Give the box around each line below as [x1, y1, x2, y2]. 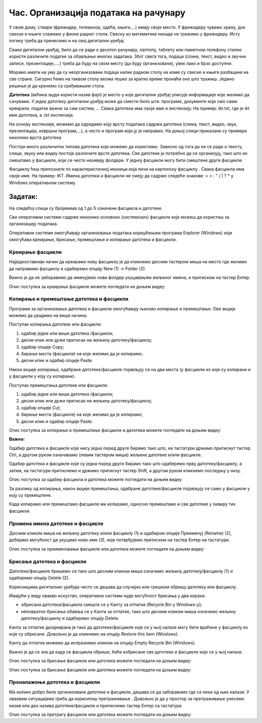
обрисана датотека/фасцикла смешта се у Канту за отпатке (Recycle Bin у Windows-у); [21, 602, 202, 607]
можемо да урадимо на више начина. [9, 312, 88, 318]
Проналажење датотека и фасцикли [9, 679, 100, 686]
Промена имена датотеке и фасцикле [9, 520, 104, 527]
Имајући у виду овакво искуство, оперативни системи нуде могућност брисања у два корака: [9, 593, 206, 599]
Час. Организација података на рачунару [9, 7, 186, 18]
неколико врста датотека [9, 135, 62, 140]
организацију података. [9, 221, 58, 227]
